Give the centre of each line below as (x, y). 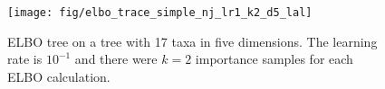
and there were (116, 59)
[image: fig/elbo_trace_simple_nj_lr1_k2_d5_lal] (160, 13)
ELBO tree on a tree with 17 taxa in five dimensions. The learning (192, 41)
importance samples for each (274, 59)
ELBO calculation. (59, 76)
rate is (25, 59)
